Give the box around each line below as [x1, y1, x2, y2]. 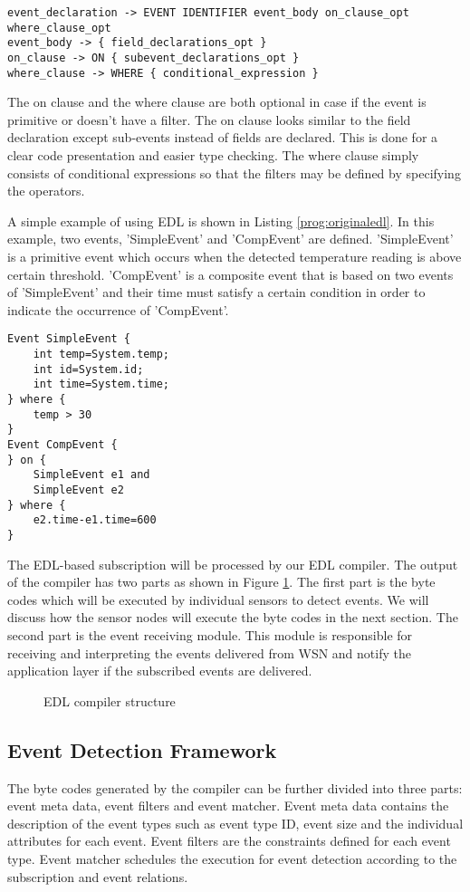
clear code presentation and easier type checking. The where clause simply [7, 146, 419, 165]
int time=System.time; [33, 378, 169, 391]
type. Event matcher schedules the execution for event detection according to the [7, 849, 457, 868]
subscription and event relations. [7, 867, 188, 886]
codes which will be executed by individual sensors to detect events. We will [7, 590, 429, 609]
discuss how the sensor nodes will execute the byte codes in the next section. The [7, 608, 458, 627]
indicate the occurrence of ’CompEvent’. [7, 300, 229, 319]
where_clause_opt [7, 21, 111, 34]
